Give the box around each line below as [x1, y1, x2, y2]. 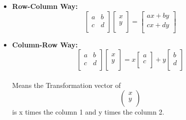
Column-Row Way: [12, 39, 78, 49]
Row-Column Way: [12, 1, 78, 11]
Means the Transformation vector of [12, 80, 121, 90]
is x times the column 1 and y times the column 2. [12, 107, 164, 117]
